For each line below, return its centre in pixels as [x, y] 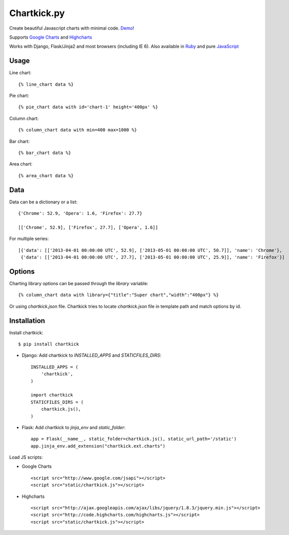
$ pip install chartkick [49, 344]
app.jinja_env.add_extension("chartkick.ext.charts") [98, 446]
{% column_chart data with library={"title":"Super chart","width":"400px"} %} [118, 295]
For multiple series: [29, 239]
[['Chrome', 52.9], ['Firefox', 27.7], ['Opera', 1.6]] [88, 227]
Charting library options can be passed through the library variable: [79, 283]
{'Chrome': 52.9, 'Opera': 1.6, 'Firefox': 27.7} [80, 214]
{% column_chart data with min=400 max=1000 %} [78, 130]
